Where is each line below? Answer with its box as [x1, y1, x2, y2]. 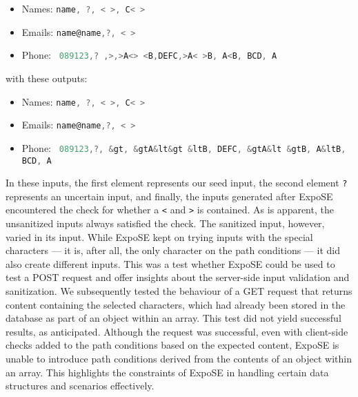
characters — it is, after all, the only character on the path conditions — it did [6, 243, 340, 258]
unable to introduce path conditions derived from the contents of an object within [6, 351, 352, 366]
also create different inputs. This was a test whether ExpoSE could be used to [6, 256, 335, 271]
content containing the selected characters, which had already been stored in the [6, 297, 346, 311]
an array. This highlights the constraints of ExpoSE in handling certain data [6, 365, 329, 379]
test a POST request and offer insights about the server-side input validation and [6, 270, 350, 284]
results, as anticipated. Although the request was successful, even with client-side [6, 324, 348, 338]
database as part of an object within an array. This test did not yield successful [6, 311, 341, 325]
